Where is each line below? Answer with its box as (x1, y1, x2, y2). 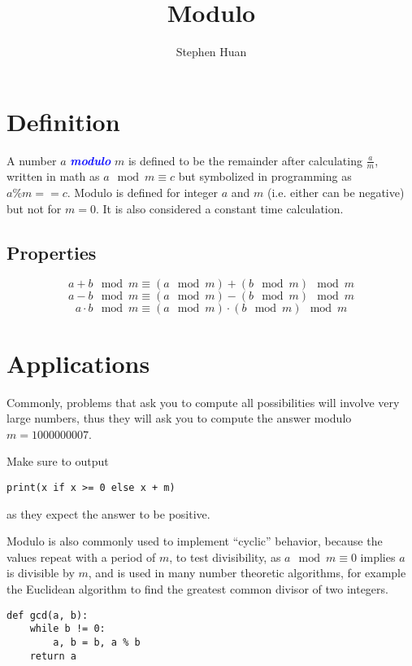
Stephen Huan (176, 43, 247, 60)
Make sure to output (7, 453, 109, 470)
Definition (7, 104, 120, 138)
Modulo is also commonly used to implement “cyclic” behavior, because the (7, 532, 383, 550)
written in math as (7, 168, 100, 185)
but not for (7, 199, 62, 217)
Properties (7, 239, 97, 265)
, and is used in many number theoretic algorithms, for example (88, 564, 406, 581)
